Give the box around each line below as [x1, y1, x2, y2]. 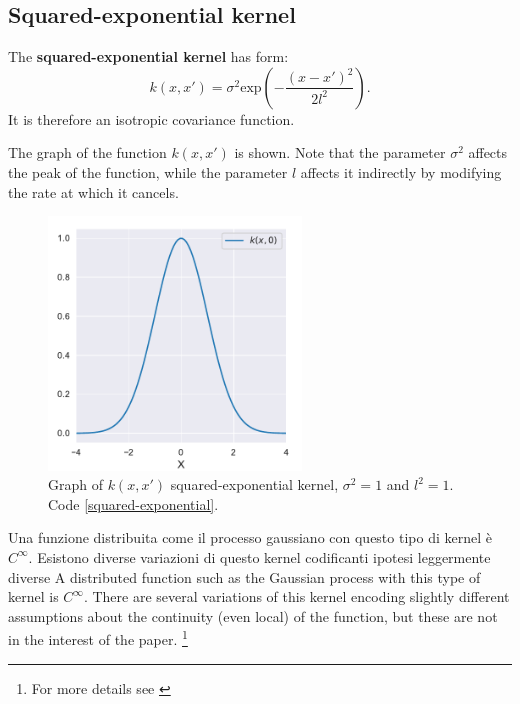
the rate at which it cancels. [8, 181, 179, 202]
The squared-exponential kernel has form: [8, 46, 289, 67]
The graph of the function [8, 142, 167, 163]
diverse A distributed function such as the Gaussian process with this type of [8, 566, 481, 587]
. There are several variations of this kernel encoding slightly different [83, 586, 510, 607]
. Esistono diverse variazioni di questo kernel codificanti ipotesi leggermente [28, 546, 491, 567]
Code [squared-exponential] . [48, 493, 219, 514]
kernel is [8, 586, 59, 607]
